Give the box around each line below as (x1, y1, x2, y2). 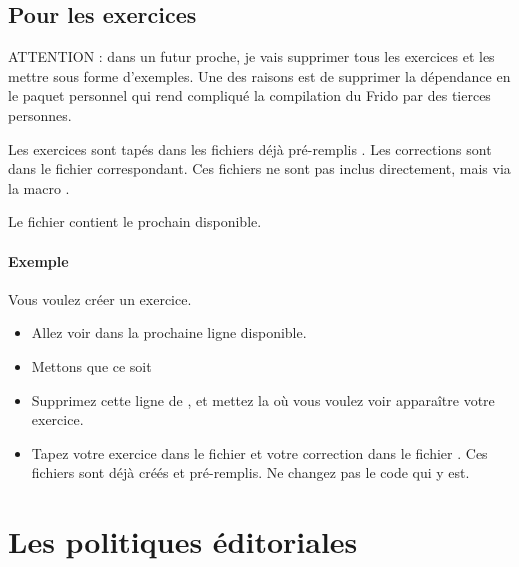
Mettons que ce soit (31, 355, 152, 376)
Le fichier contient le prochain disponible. (8, 211, 262, 232)
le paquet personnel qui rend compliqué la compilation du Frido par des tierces (8, 85, 491, 106)
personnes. (8, 104, 72, 125)
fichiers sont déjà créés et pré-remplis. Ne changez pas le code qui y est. (31, 462, 470, 483)
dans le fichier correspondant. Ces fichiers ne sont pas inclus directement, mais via (8, 158, 511, 179)
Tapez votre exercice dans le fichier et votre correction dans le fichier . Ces (31, 442, 488, 463)
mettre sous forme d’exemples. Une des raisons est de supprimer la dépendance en (8, 65, 511, 86)
